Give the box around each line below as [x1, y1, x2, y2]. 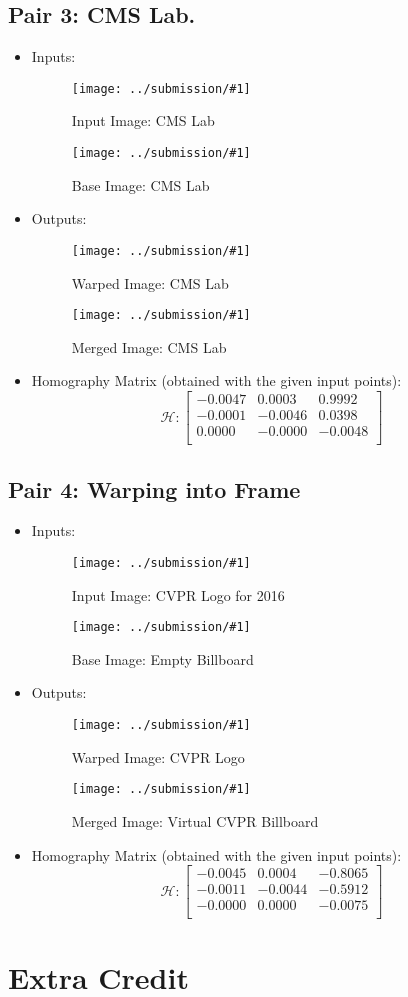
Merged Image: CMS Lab [71, 336, 227, 357]
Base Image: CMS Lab [71, 174, 210, 195]
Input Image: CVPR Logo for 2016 [71, 584, 285, 605]
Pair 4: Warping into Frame [8, 473, 301, 504]
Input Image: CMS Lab [71, 110, 215, 131]
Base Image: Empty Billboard [71, 648, 254, 669]
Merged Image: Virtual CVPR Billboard [71, 810, 319, 831]
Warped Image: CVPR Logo [71, 746, 245, 767]
